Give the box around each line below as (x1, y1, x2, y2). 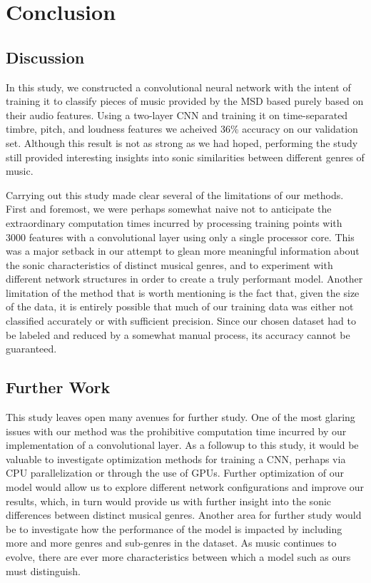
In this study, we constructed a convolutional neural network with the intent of (6, 79, 351, 94)
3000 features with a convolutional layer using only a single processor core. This (6, 229, 355, 244)
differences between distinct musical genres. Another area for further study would (6, 507, 362, 522)
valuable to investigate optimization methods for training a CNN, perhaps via (6, 451, 346, 466)
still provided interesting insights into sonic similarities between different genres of (6, 149, 365, 164)
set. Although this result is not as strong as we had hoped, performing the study (6, 135, 358, 150)
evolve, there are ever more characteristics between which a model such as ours (6, 549, 351, 564)
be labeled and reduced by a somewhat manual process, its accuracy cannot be (6, 327, 350, 342)
